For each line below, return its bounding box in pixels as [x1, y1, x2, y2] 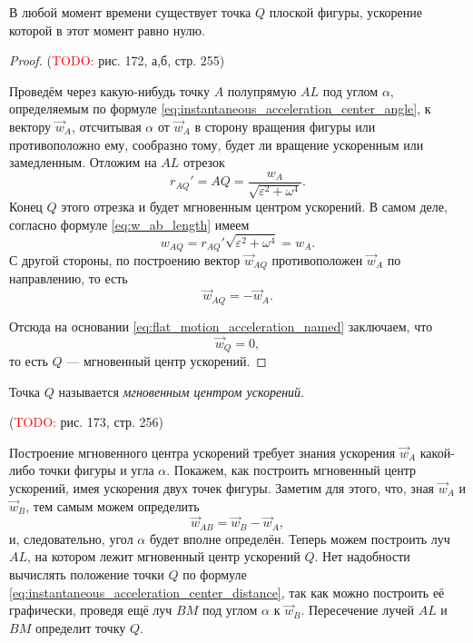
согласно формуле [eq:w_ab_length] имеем [9, 214, 250, 233]
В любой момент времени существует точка [9, 3, 251, 21]
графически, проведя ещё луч [9, 600, 172, 619]
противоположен [271, 251, 363, 270]
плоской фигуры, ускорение [269, 3, 422, 21]
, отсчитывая [71, 116, 142, 135]
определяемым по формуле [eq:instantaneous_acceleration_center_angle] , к [9, 99, 431, 118]
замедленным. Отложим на [9, 153, 157, 172]
